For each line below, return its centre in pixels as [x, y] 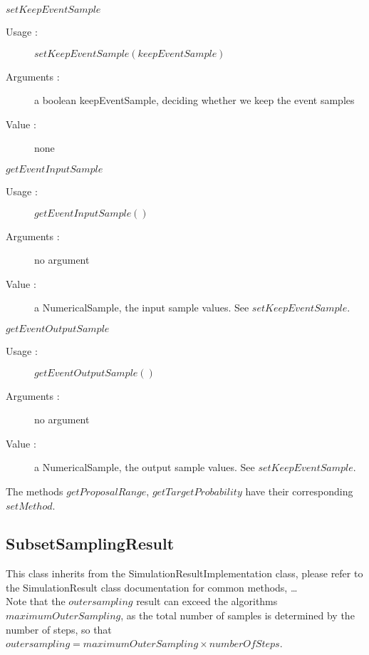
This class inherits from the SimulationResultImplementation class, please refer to [184, 573]
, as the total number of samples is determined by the [238, 615]
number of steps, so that [59, 629]
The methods [35, 491]
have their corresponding [299, 491]
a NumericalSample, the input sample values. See [142, 308]
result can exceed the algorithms [207, 601]
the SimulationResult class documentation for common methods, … [152, 587]
